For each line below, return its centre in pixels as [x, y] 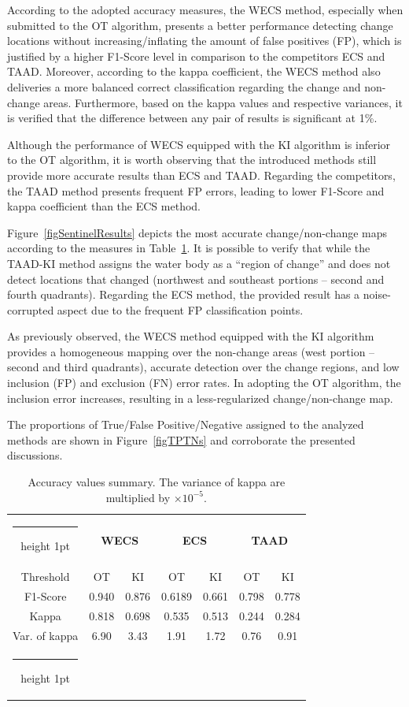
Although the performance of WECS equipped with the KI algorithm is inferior [199, 144]
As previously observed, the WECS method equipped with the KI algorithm [191, 336]
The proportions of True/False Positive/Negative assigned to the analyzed [186, 424]
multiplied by [138, 497]
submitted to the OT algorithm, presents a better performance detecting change [200, 25]
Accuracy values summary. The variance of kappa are [157, 482]
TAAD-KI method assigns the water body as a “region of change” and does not [199, 263]
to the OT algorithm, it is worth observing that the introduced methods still [192, 160]
